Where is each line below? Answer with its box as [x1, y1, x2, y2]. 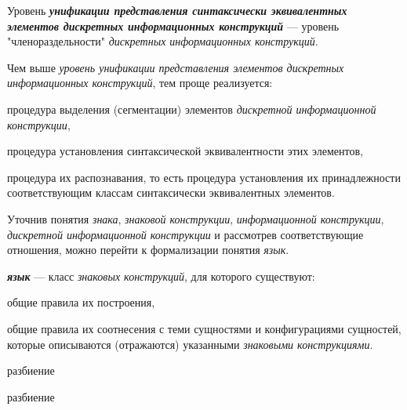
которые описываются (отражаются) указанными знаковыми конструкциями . [7, 336, 373, 352]
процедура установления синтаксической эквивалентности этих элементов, [7, 143, 363, 159]
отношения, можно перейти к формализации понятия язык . [7, 241, 289, 258]
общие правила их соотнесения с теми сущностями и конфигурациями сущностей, [7, 320, 402, 336]
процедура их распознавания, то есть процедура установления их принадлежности [7, 169, 401, 185]
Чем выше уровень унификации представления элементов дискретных [7, 59, 344, 75]
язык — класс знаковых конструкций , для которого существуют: [7, 267, 315, 284]
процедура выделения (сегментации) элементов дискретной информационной [7, 100, 376, 117]
